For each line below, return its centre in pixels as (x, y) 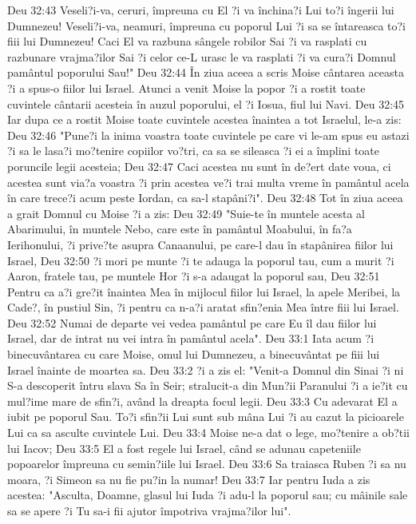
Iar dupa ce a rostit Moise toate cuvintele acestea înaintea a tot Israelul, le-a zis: (204, 119)
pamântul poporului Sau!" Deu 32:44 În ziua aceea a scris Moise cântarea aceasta (206, 72)
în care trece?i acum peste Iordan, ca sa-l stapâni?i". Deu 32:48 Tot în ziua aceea (205, 198)
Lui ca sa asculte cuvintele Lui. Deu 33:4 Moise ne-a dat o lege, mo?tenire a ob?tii (209, 433)
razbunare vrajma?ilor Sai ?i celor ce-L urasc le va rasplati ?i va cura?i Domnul (202, 56)
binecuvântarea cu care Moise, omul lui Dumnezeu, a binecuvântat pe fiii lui (194, 354)
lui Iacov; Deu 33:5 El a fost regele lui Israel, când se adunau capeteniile (184, 448)
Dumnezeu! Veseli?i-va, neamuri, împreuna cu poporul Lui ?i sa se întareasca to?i (206, 25)
